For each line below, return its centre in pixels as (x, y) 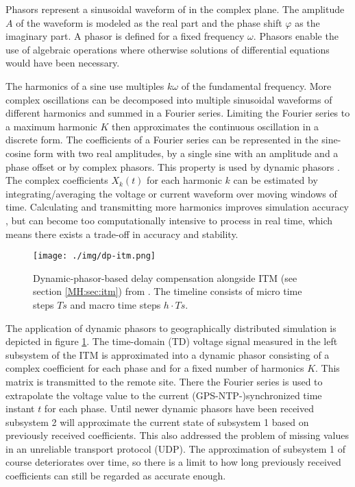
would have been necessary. (63, 63)
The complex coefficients (57, 180)
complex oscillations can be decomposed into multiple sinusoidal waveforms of (169, 99)
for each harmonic (184, 180)
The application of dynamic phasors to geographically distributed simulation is (171, 328)
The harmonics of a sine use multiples (85, 85)
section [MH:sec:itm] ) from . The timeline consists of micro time (168, 291)
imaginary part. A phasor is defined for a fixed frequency (125, 36)
